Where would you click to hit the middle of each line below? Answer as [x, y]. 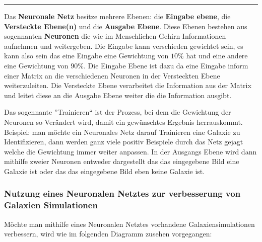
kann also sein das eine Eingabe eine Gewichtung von [86, 56]
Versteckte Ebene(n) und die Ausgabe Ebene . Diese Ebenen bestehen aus [126, 26]
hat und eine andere [217, 56]
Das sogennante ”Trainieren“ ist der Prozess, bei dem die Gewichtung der [118, 112]
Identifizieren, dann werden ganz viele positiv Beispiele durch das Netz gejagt [124, 142]
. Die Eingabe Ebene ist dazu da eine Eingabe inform [166, 65]
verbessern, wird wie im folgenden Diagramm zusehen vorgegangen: [108, 234]
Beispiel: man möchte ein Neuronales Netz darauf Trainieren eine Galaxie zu [122, 132]
